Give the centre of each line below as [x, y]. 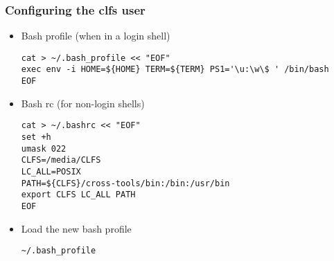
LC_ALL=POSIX [51, 172]
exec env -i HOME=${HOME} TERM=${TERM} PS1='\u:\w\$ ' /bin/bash [175, 70]
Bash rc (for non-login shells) [83, 103]
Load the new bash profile [76, 228]
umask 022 [44, 148]
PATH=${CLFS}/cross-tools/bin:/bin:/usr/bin [125, 183]
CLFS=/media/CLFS [61, 160]
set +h [36, 137]
